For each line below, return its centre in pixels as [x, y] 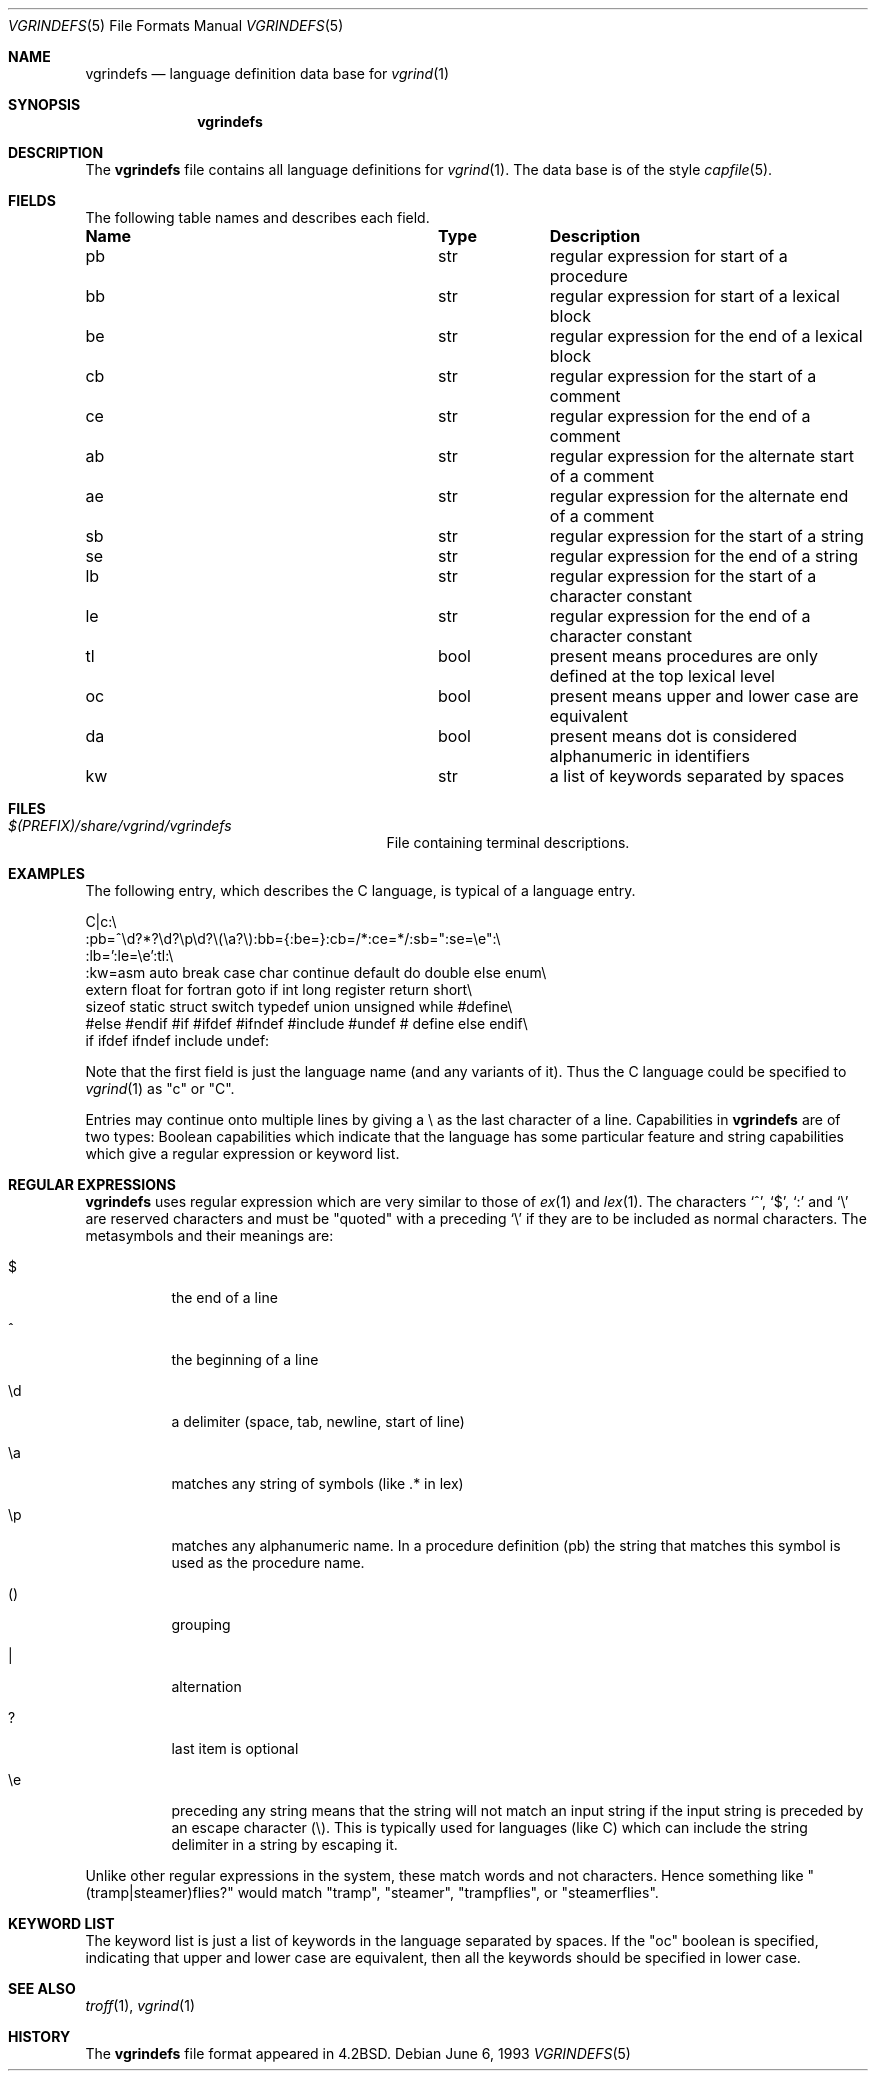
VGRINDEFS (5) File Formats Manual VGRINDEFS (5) [176, 25]
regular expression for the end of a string [704, 556]
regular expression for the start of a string [706, 536]
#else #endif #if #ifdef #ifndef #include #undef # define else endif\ [306, 1023]
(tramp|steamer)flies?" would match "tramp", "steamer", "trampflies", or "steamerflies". [372, 1892]
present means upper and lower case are [704, 696]
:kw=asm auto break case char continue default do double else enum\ [316, 972]
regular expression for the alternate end [699, 496]
